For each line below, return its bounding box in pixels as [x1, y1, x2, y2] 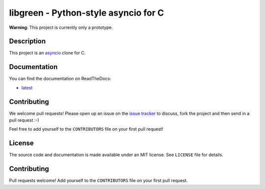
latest [21, 85, 33, 91]
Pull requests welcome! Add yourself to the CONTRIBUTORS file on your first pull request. [9, 178, 188, 184]
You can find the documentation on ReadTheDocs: [9, 76, 111, 82]
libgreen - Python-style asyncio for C [9, 7, 164, 18]
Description [9, 37, 46, 46]
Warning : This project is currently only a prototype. [9, 24, 113, 30]
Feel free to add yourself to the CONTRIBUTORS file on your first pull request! [9, 126, 163, 132]
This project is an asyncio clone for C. [9, 50, 86, 56]
